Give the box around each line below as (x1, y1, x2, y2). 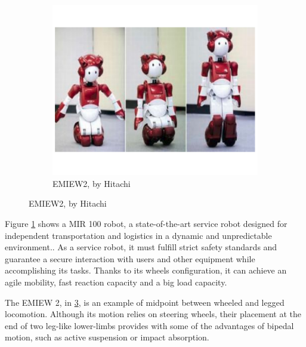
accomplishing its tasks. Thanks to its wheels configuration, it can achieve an (5, 264, 287, 277)
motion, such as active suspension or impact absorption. (5, 331, 209, 343)
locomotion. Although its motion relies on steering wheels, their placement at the (5, 308, 302, 320)
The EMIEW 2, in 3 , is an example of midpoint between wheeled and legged (5, 296, 285, 308)
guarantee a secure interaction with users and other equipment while (5, 252, 255, 265)
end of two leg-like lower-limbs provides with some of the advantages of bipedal (5, 319, 294, 331)
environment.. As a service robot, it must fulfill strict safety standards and (5, 241, 277, 253)
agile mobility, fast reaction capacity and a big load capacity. (5, 275, 227, 288)
